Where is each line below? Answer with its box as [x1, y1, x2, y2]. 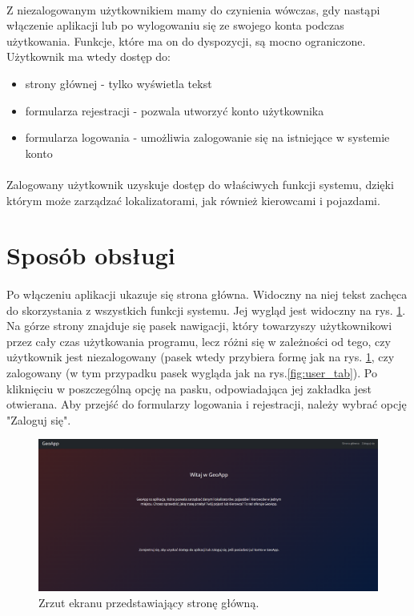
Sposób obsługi [6, 239, 175, 272]
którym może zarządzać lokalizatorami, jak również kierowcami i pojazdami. [6, 191, 380, 208]
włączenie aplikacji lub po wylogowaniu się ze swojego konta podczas [6, 17, 344, 34]
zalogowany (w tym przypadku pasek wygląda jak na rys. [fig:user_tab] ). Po [6, 364, 377, 381]
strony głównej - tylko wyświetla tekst [25, 74, 212, 91]
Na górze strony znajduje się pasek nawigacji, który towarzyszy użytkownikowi [6, 317, 392, 334]
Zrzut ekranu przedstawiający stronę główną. [38, 594, 259, 611]
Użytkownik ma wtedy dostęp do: [6, 48, 171, 65]
